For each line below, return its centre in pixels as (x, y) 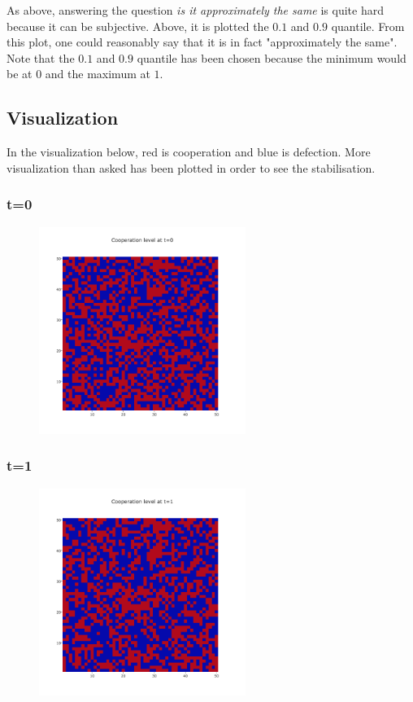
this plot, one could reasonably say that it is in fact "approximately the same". (202, 42)
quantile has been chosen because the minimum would (272, 57)
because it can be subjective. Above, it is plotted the (138, 26)
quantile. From (368, 26)
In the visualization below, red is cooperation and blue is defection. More (189, 152)
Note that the (41, 57)
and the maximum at (98, 74)
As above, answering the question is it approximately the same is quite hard (195, 10)
